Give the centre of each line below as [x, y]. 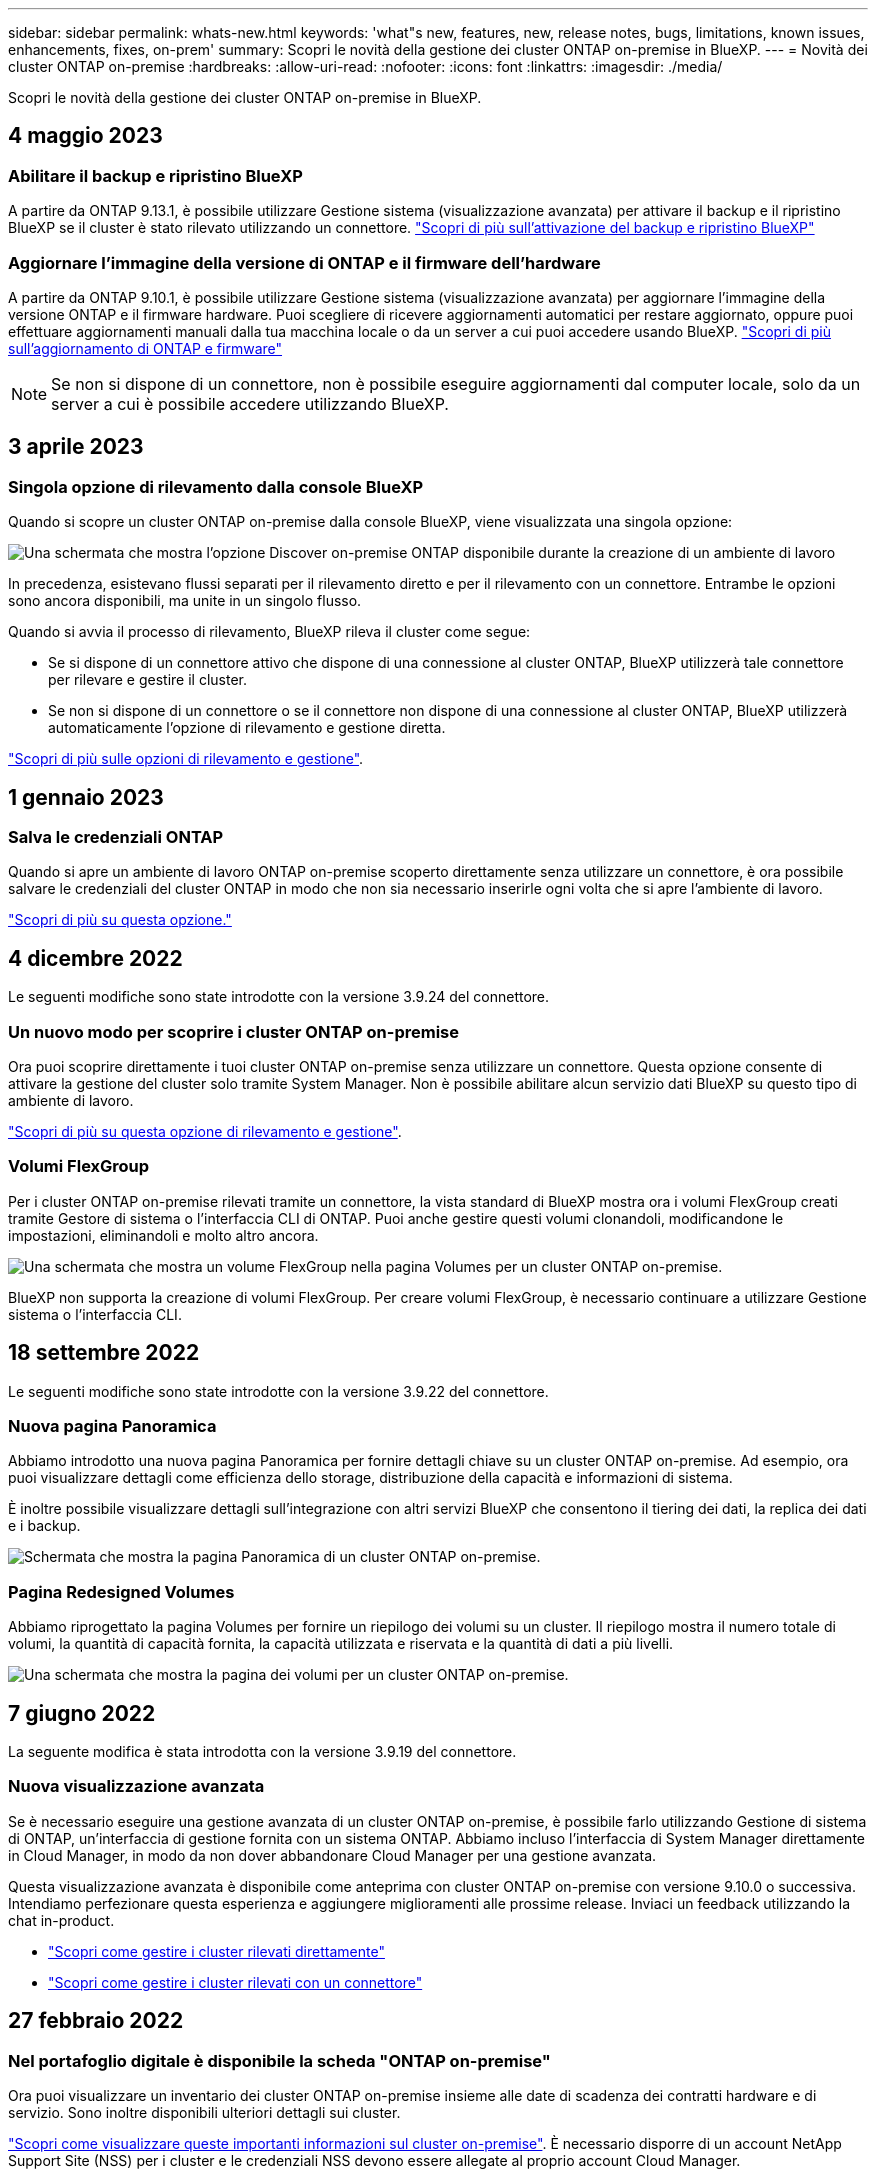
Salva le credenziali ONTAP [116, 837]
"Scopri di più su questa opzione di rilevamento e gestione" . [205, 1131]
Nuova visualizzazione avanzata [136, 1786]
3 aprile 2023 [76, 447]
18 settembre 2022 [104, 1353]
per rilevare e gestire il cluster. [147, 680]
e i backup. [44, 1526]
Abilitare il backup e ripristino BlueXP [155, 175]
